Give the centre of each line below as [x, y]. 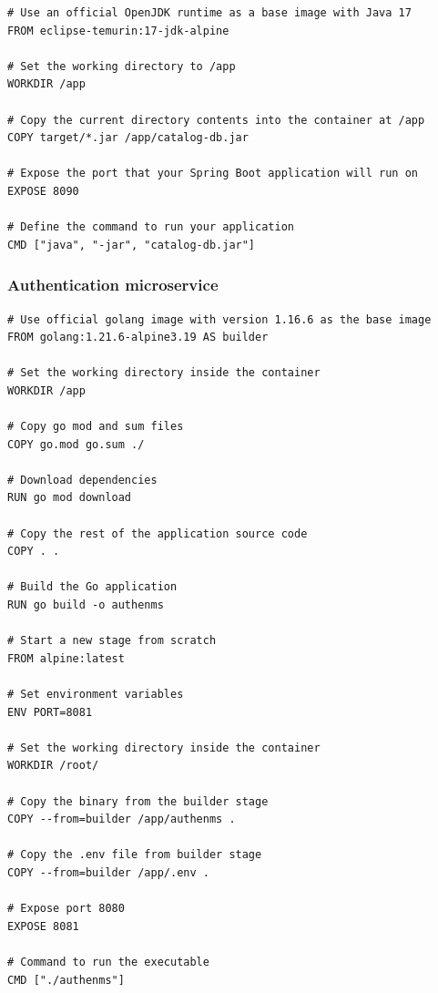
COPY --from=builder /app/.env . [108, 872]
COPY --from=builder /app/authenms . [122, 819]
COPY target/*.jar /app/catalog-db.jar [128, 138]
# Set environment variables [96, 694]
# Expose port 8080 [66, 909]
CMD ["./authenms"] [66, 980]
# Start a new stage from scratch [112, 641]
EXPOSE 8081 [43, 926]
